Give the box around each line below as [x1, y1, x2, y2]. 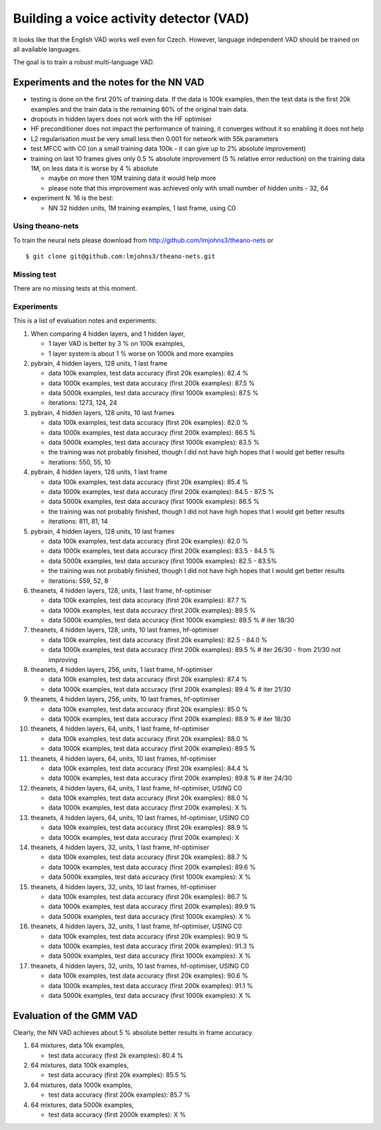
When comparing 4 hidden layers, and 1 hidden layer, [30, 329, 186, 338]
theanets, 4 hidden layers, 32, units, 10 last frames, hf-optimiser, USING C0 [30, 961, 250, 970]
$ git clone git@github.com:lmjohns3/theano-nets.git [25, 253, 215, 260]
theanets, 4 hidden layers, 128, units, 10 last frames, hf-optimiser [30, 625, 219, 635]
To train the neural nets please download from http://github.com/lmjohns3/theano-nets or [13, 236, 274, 244]
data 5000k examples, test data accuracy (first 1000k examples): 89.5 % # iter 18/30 [48, 616, 295, 625]
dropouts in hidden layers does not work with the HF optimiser [30, 115, 212, 124]
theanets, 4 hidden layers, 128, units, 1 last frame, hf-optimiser [30, 586, 212, 594]
